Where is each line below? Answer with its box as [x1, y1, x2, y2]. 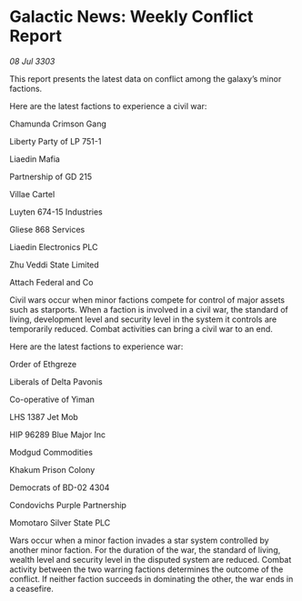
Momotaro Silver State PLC [9, 516, 111, 528]
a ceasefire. [9, 583, 55, 594]
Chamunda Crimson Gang [9, 118, 106, 129]
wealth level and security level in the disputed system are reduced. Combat [9, 554, 292, 565]
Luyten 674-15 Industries [9, 206, 103, 217]
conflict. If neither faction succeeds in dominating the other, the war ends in [9, 573, 294, 584]
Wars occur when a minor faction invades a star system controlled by [9, 535, 270, 546]
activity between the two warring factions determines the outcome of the [9, 564, 284, 575]
